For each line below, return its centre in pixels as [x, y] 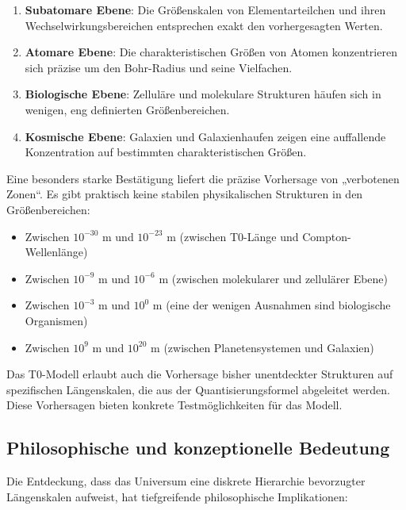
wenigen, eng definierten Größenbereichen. [127, 109]
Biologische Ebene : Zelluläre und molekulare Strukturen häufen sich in [203, 94]
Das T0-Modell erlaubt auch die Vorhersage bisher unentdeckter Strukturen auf [200, 374]
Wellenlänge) [56, 252]
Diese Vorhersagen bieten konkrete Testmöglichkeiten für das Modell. [174, 405]
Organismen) [56, 320]
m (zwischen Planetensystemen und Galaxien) [262, 347]
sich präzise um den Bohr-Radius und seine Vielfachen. [159, 67]
